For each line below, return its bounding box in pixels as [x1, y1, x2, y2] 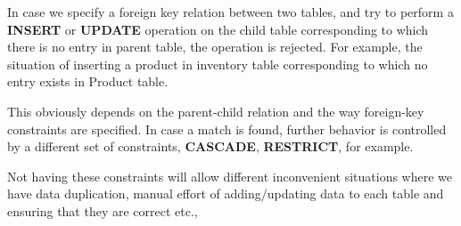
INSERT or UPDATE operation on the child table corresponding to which [7, 20, 429, 38]
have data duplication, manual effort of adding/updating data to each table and [7, 184, 444, 203]
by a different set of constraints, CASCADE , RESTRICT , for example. [7, 137, 414, 156]
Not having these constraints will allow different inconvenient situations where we [7, 166, 453, 185]
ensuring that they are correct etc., [7, 201, 198, 220]
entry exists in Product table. [7, 72, 169, 91]
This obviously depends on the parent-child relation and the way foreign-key [7, 101, 424, 120]
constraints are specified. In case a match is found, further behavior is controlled [7, 119, 447, 138]
